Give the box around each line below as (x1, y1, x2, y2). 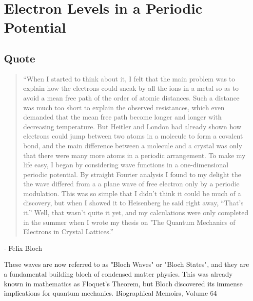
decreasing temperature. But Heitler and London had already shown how (23, 121, 241, 131)
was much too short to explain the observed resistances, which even (23, 102, 225, 112)
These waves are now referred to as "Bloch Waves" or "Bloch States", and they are (4, 259, 249, 269)
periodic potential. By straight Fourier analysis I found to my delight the (23, 169, 241, 179)
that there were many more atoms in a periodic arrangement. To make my (23, 150, 246, 160)
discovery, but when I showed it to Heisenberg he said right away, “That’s (23, 198, 244, 208)
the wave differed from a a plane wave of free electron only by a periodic (23, 179, 239, 189)
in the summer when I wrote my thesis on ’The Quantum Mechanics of (23, 217, 235, 227)
